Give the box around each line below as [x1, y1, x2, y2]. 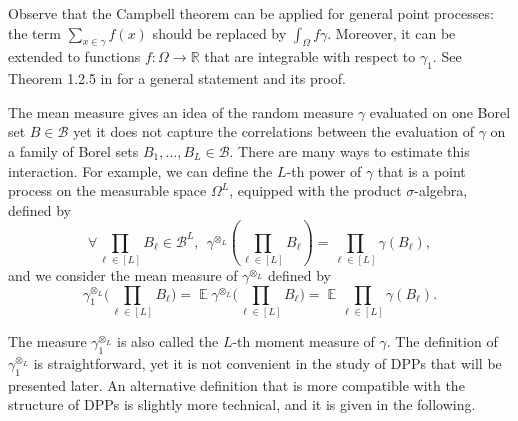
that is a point [377, 160, 466, 181]
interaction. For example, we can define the [8, 160, 273, 181]
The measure [8, 330, 87, 351]
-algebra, [414, 180, 468, 201]
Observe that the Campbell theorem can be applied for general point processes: [8, 3, 494, 23]
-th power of [286, 160, 362, 181]
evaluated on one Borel [369, 101, 511, 122]
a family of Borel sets [8, 140, 139, 161]
